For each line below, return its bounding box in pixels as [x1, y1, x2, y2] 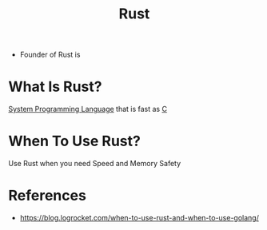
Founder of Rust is [19, 50, 81, 60]
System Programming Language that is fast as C [8, 105, 168, 114]
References [8, 187, 86, 204]
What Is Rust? [8, 77, 102, 96]
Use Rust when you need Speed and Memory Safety [8, 159, 181, 169]
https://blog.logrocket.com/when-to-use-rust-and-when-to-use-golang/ [19, 213, 260, 222]
